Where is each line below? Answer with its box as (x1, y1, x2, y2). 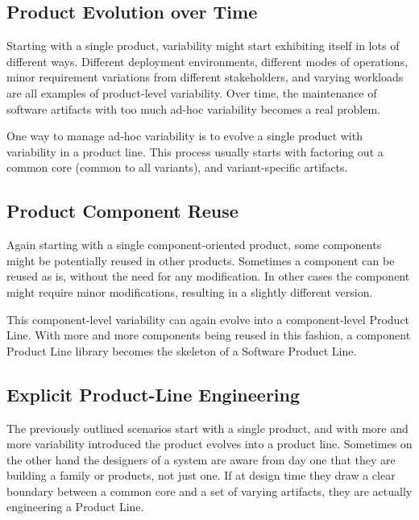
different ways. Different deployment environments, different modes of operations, (6, 52, 409, 69)
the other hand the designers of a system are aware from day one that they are (6, 451, 396, 468)
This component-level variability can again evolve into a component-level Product (6, 310, 410, 327)
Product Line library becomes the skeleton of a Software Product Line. (6, 342, 357, 359)
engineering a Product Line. (6, 498, 144, 515)
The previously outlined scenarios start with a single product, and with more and (6, 419, 409, 436)
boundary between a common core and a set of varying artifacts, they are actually (6, 482, 413, 499)
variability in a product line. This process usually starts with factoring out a (6, 143, 384, 160)
